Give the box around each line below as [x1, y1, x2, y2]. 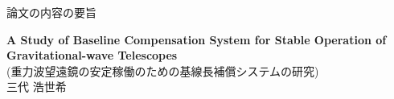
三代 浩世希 [6, 78, 67, 95]
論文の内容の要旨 [6, 4, 96, 20]
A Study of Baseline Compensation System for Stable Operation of [6, 31, 387, 47]
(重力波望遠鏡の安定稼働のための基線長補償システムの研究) [6, 62, 319, 79]
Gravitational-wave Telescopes [6, 47, 178, 64]
